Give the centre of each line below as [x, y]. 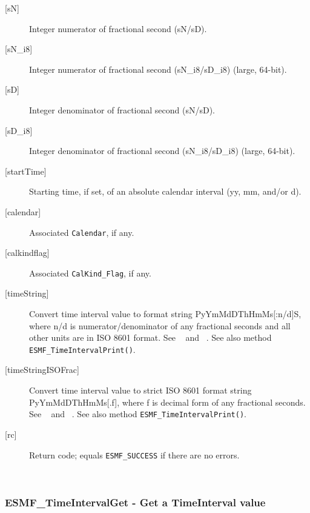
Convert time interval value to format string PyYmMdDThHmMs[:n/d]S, [165, 314]
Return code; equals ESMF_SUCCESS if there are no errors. [134, 454]
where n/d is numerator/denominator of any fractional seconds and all [160, 325]
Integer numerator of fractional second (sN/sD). [118, 28]
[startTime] [26, 171]
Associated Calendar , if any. [82, 232]
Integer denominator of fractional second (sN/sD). [122, 109]
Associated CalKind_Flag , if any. [90, 273]
